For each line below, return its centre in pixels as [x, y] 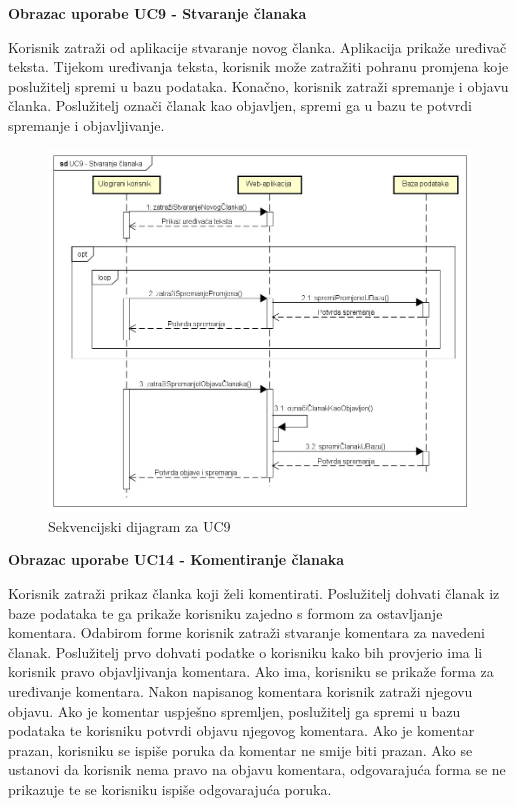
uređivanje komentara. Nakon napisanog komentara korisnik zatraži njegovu [240, 690]
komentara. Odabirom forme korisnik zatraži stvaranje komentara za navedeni [246, 632]
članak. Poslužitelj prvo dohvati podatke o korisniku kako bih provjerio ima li [245, 651]
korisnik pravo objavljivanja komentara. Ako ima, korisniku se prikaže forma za [251, 671]
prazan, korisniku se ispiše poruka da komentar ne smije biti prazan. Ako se [240, 749]
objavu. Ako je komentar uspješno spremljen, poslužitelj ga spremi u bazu [234, 710]
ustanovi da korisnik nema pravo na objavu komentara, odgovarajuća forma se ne [257, 769]
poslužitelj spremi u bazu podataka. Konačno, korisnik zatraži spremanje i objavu [258, 85]
